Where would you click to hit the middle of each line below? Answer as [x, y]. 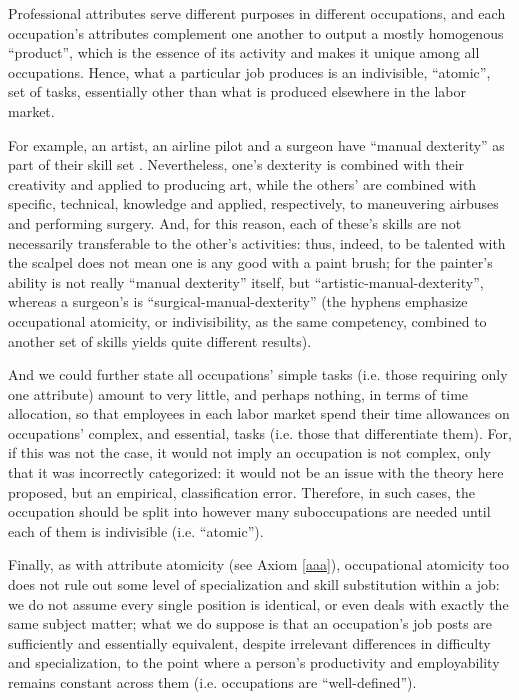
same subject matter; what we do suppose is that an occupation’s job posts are [250, 623]
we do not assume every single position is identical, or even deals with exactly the [258, 603]
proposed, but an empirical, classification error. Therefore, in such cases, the [242, 491]
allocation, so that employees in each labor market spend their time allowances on [259, 413]
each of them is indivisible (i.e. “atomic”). [136, 530]
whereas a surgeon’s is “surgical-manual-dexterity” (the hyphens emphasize [238, 301]
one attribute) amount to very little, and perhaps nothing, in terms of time [238, 393]
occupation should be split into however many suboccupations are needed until [249, 511]
